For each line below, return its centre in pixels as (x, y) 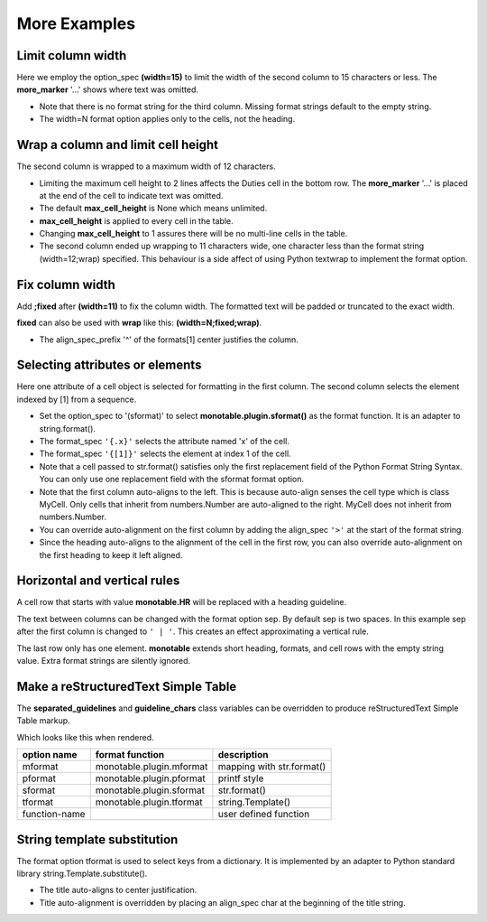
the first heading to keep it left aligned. (111, 554)
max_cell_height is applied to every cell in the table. (136, 220)
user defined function (264, 815)
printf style (241, 778)
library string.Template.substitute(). (82, 873)
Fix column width (66, 284)
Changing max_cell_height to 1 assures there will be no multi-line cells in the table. (193, 234)
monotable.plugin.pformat (151, 778)
